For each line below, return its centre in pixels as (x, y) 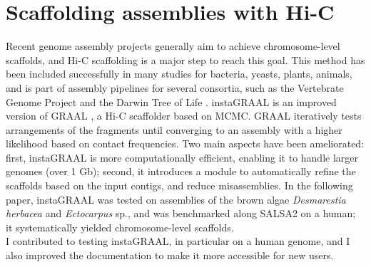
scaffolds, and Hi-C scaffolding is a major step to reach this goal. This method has (185, 59)
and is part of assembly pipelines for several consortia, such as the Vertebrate (175, 87)
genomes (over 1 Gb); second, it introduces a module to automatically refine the (181, 171)
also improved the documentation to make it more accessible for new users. (170, 255)
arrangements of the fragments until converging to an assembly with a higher (174, 129)
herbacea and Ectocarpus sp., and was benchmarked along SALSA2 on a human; (181, 213)
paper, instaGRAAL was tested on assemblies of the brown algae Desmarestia (176, 199)
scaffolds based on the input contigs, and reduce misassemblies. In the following (179, 185)
